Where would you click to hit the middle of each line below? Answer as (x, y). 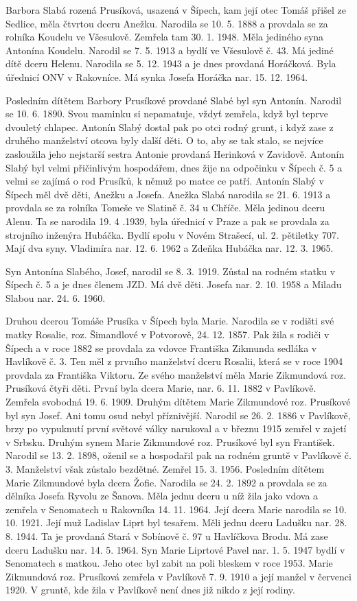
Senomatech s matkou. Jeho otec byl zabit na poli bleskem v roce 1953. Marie (169, 563)
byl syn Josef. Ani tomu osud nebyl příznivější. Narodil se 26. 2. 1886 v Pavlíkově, (178, 415)
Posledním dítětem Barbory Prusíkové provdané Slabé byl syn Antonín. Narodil (174, 100)
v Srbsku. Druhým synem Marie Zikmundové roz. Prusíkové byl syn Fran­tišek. (170, 441)
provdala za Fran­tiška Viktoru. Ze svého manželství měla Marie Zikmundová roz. (176, 374)
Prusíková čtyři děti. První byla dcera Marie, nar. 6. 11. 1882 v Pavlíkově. (161, 388)
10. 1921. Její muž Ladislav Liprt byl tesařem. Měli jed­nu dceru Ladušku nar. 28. (176, 522)
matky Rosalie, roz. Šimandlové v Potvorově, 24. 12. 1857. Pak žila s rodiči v (168, 334)
